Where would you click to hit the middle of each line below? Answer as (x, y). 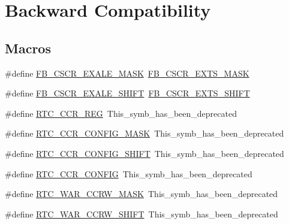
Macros (28, 48)
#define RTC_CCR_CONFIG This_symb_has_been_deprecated (129, 173)
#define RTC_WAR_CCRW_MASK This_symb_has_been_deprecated (142, 194)
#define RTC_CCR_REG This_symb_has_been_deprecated (121, 113)
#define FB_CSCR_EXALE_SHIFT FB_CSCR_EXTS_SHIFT (127, 93)
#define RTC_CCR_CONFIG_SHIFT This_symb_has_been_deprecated (144, 153)
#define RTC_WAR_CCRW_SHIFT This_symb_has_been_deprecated (142, 214)
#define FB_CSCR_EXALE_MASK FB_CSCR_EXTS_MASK (127, 73)
